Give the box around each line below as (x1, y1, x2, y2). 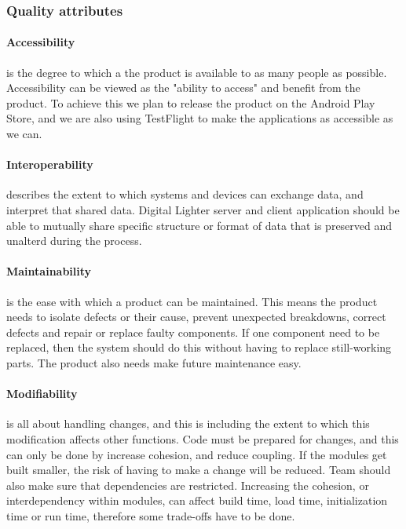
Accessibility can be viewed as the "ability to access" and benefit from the (6, 79, 360, 96)
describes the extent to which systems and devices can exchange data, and (6, 186, 364, 202)
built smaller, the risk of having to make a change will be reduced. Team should (6, 462, 391, 478)
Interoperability (6, 156, 93, 173)
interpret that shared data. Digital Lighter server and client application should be (6, 202, 400, 217)
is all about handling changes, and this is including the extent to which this (6, 415, 370, 432)
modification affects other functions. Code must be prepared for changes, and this (6, 430, 399, 447)
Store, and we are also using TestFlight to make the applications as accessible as (6, 110, 393, 126)
